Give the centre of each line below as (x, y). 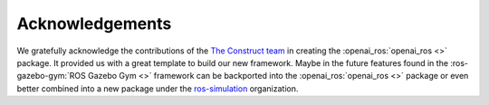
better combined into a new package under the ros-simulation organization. (158, 88)
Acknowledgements (94, 24)
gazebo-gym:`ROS (51, 76)
